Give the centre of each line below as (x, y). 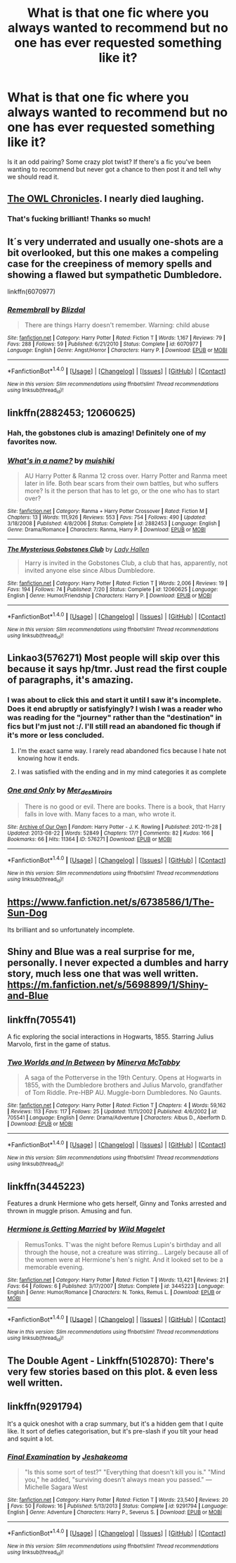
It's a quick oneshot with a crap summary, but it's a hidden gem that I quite (115, 1424)
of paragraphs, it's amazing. (71, 680)
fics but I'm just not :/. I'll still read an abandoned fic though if (114, 726)
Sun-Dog (27, 913)
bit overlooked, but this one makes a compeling (113, 252)
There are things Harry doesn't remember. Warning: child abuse (117, 325)
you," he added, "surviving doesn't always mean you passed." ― (118, 1480)
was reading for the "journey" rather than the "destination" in (115, 718)
